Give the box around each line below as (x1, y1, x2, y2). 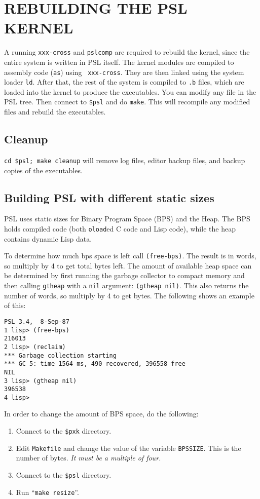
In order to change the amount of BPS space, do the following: (4, 408, 199, 419)
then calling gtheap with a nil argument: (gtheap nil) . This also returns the (4, 280, 249, 291)
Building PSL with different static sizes (4, 189, 214, 205)
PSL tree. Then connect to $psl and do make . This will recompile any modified (4, 96, 250, 107)
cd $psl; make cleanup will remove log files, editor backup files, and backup (4, 155, 245, 165)
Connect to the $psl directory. (16, 469, 112, 480)
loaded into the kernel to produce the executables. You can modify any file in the (4, 86, 256, 97)
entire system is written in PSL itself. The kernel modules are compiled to (4, 56, 234, 67)
